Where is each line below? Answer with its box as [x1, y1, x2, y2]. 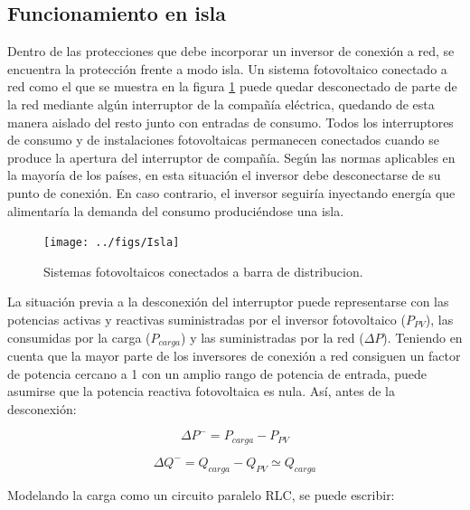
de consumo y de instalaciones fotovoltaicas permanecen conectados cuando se [7, 130, 440, 149]
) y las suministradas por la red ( [181, 327, 364, 346]
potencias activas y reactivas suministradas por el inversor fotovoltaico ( [7, 309, 406, 328]
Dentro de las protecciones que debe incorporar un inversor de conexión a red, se [7, 42, 455, 61]
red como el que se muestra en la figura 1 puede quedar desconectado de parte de [7, 77, 457, 96]
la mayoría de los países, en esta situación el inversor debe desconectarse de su [7, 165, 441, 184]
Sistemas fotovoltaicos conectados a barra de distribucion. [43, 261, 363, 280]
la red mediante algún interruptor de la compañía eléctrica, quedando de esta [7, 94, 435, 113]
